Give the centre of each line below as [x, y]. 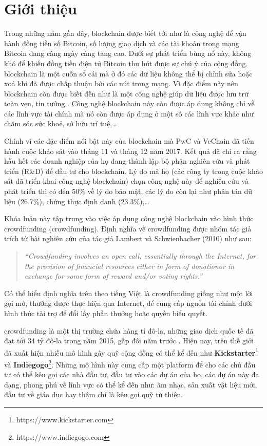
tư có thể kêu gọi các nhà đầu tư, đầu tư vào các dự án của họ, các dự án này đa [132, 374]
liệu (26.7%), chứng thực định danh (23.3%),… [77, 201]
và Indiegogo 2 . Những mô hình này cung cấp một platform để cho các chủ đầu [130, 364]
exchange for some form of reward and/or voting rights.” [113, 276]
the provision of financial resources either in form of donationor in [129, 266]
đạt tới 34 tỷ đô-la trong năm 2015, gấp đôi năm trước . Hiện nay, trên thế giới [129, 341]
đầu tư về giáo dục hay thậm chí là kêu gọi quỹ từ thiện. [94, 394]
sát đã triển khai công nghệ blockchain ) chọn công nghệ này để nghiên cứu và [127, 181]
